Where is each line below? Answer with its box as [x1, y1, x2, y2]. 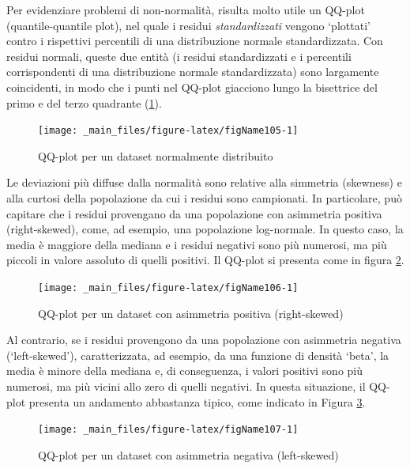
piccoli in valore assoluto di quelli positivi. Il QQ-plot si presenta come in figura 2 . [6, 252, 404, 268]
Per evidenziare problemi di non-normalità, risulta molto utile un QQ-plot [6, 2, 365, 17]
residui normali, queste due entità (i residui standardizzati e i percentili [6, 47, 352, 64]
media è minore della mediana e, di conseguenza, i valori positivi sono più [6, 362, 363, 379]
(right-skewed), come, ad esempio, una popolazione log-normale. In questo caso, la [6, 221, 404, 237]
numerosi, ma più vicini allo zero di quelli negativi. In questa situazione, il [6, 378, 366, 394]
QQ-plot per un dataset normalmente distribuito [38, 147, 273, 164]
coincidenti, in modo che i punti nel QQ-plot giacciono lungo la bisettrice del [6, 78, 378, 95]
